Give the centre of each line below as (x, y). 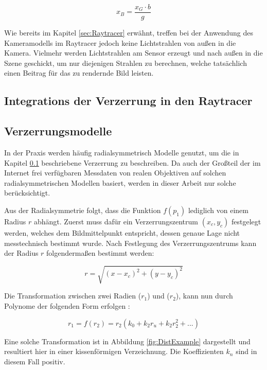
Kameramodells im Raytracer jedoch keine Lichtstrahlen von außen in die (120, 42)
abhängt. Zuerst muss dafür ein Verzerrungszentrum (116, 221)
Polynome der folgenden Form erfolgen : (67, 305)
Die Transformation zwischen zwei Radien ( (73, 296)
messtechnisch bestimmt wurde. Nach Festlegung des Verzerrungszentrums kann (130, 243)
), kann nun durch (204, 296)
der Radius (21, 253)
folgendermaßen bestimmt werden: (100, 253)
